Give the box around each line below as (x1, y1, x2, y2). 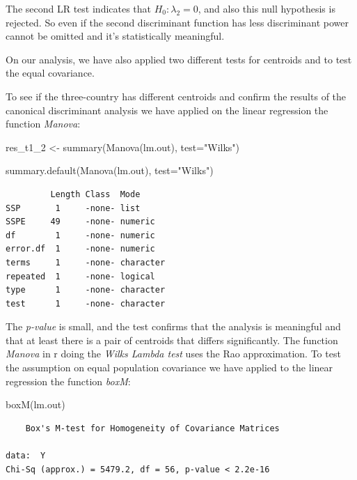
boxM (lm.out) (6, 397, 65, 412)
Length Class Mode (50, 189, 141, 199)
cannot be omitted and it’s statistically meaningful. (6, 29, 225, 43)
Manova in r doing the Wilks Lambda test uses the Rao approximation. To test (6, 346, 341, 361)
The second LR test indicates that (6, 1, 152, 15)
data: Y (6, 451, 46, 461)
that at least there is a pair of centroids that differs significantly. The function (6, 332, 338, 347)
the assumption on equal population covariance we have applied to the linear (6, 360, 333, 375)
